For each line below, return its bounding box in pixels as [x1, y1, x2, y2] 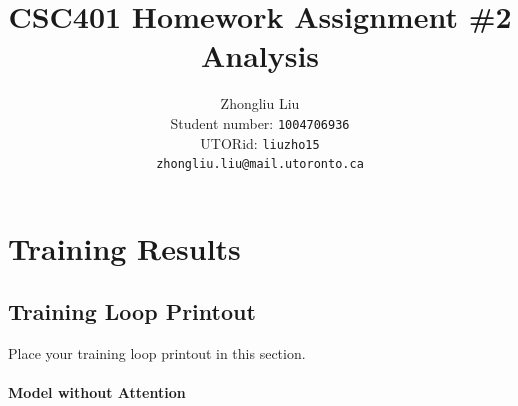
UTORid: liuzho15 [200, 132, 320, 153]
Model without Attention [8, 382, 186, 403]
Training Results [8, 227, 241, 268]
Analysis [200, 35, 320, 76]
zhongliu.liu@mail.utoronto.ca [156, 157, 364, 172]
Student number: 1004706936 [170, 112, 350, 133]
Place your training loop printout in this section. [8, 343, 306, 364]
